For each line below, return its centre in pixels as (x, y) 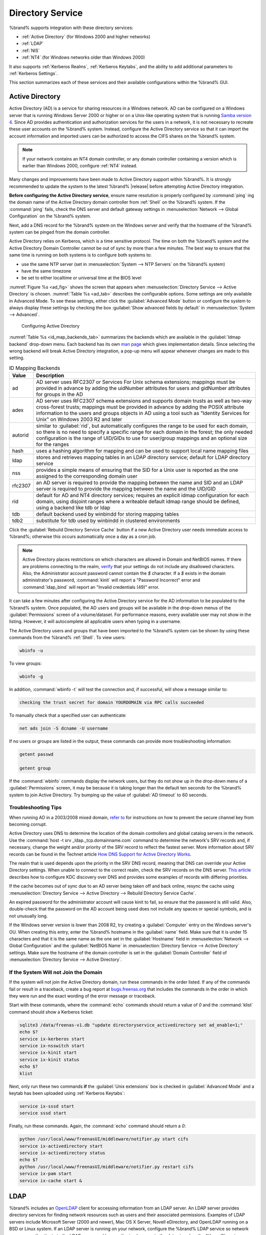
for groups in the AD (60, 394)
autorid (20, 435)
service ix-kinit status (50, 1059)
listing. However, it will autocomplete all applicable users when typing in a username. (95, 621)
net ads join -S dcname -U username (64, 728)
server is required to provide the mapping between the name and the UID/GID (126, 489)
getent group (35, 768)
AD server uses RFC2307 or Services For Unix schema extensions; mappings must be (136, 382)
